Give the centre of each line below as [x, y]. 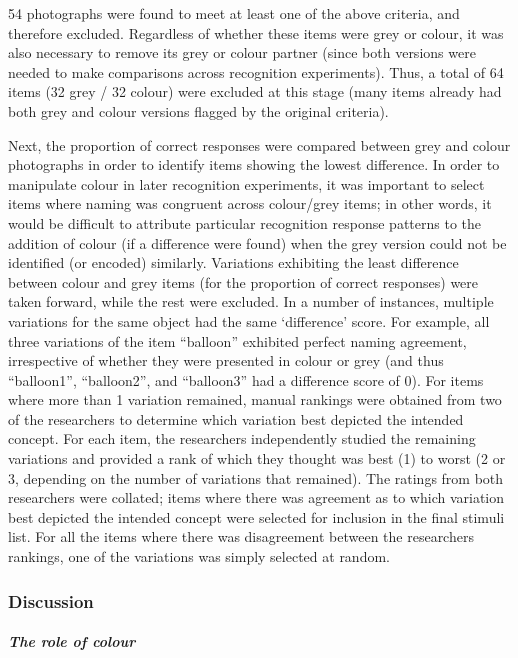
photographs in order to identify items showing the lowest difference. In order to [254, 164]
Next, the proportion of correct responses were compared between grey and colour [259, 144]
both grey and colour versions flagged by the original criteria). [198, 110]
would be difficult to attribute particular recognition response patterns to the [245, 222]
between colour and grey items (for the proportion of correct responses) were [243, 281]
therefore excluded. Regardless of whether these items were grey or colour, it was [256, 32]
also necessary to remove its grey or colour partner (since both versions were [242, 52]
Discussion [51, 600]
